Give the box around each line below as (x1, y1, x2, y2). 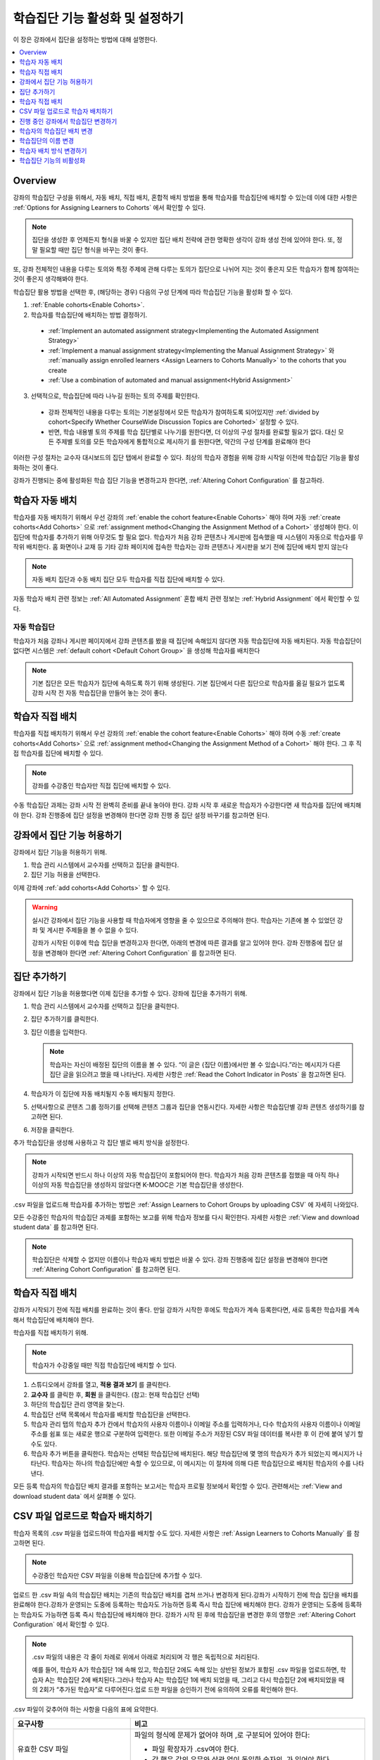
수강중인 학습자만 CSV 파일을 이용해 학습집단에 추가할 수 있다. (32, 1571, 203, 1580)
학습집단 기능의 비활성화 (19, 156, 86, 165)
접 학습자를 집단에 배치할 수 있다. (13, 749, 103, 758)
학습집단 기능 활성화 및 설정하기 (13, 11, 184, 26)
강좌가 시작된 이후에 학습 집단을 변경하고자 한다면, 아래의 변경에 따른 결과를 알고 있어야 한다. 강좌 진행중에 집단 (32, 938, 336, 947)
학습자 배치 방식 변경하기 (19, 146, 87, 155)
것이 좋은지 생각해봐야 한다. (13, 275, 89, 283)
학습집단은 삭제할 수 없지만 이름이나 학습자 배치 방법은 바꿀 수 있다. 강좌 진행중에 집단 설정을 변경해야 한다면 (32, 1255, 329, 1264)
